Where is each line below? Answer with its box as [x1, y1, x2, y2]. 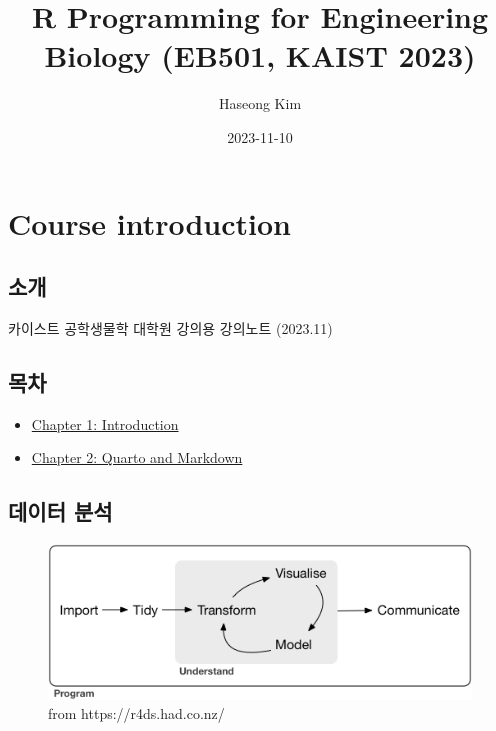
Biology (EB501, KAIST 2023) [44, 35, 476, 76]
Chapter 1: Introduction [31, 413, 179, 434]
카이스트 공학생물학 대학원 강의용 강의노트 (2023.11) [8, 317, 333, 338]
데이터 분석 [8, 496, 113, 527]
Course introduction [8, 202, 291, 243]
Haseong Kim [218, 93, 302, 114]
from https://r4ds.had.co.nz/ [48, 703, 225, 724]
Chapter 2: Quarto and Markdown [31, 447, 243, 468]
